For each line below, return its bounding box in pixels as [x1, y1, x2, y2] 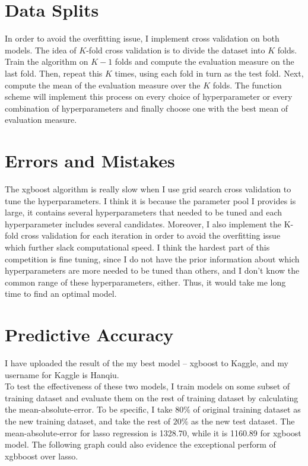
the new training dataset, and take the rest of [5, 415, 171, 427]
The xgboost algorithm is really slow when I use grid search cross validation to [5, 183, 291, 195]
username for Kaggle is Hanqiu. [5, 368, 119, 381]
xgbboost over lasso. [5, 449, 78, 462]
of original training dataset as [193, 403, 301, 416]
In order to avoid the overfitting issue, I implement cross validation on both [5, 32, 280, 45]
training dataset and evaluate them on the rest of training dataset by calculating [5, 391, 299, 404]
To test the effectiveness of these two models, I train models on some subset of [5, 380, 290, 392]
